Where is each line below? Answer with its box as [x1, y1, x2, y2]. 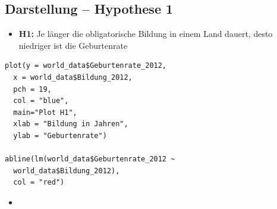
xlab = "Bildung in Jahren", [13, 120, 128, 129]
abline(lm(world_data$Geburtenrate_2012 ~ [5, 155, 175, 164]
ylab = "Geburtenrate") [13, 131, 107, 140]
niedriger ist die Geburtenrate [18, 39, 128, 51]
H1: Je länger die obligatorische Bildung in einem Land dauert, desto [18, 27, 273, 40]
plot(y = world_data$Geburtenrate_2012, [5, 61, 167, 70]
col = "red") [13, 178, 65, 187]
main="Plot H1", [13, 108, 77, 117]
